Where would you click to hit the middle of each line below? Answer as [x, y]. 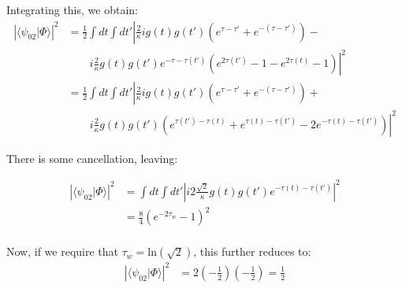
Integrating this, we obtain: [72, 9]
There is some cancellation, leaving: [92, 158]
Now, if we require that [63, 251]
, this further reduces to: [252, 251]
